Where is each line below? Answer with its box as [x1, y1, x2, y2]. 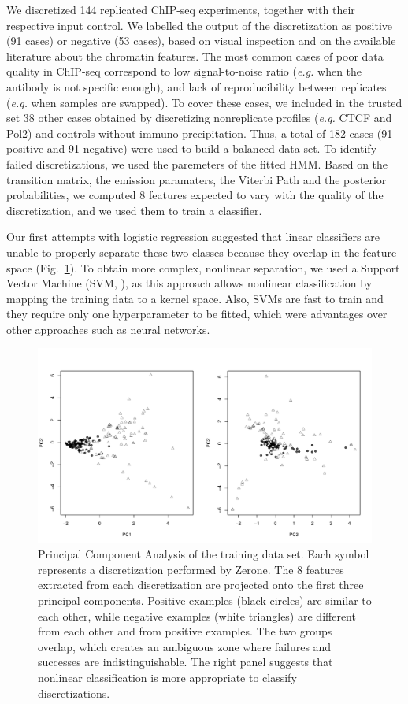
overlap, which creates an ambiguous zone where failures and [38, 638, 332, 654]
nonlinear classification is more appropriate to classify [38, 669, 297, 685]
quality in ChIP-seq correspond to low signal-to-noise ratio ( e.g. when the [6, 63, 362, 80]
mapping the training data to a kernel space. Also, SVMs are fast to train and [6, 290, 384, 306]
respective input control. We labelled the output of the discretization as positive [6, 17, 393, 33]
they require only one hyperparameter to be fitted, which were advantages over [6, 306, 388, 322]
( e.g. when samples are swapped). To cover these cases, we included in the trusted [6, 94, 402, 110]
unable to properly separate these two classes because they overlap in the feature [6, 243, 397, 260]
